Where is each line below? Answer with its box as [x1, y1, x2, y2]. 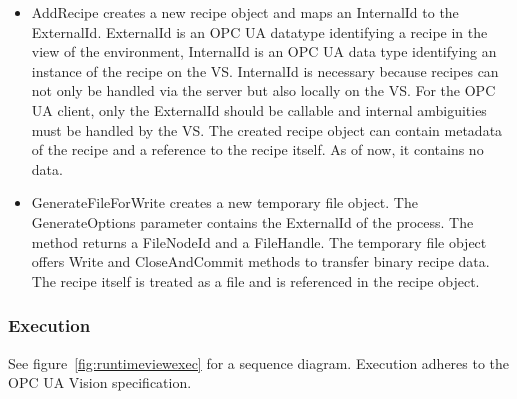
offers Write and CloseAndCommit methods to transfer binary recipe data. [31, 251, 490, 272]
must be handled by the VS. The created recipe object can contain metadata [31, 119, 503, 140]
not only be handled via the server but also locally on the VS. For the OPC [31, 80, 496, 101]
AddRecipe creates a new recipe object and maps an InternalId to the [31, 2, 459, 22]
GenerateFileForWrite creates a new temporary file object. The [31, 192, 418, 213]
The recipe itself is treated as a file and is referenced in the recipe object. [31, 270, 480, 291]
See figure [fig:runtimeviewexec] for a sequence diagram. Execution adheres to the [8, 352, 510, 373]
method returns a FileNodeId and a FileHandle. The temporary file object [31, 231, 487, 252]
